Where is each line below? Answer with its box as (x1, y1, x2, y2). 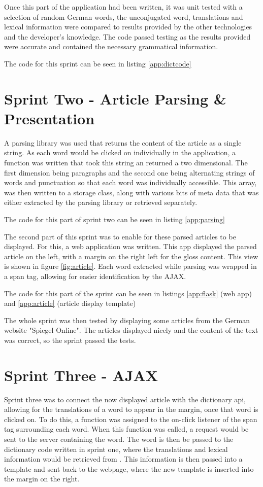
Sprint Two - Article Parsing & (4, 88, 226, 109)
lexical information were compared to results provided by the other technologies (4, 21, 252, 32)
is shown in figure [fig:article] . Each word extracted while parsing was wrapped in (4, 261, 257, 271)
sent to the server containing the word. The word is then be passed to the (4, 434, 234, 444)
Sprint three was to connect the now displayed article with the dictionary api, (4, 394, 246, 404)
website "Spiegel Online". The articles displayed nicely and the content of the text (4, 325, 258, 335)
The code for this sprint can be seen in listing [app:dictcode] (4, 58, 191, 68)
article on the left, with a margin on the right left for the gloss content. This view (4, 251, 258, 261)
